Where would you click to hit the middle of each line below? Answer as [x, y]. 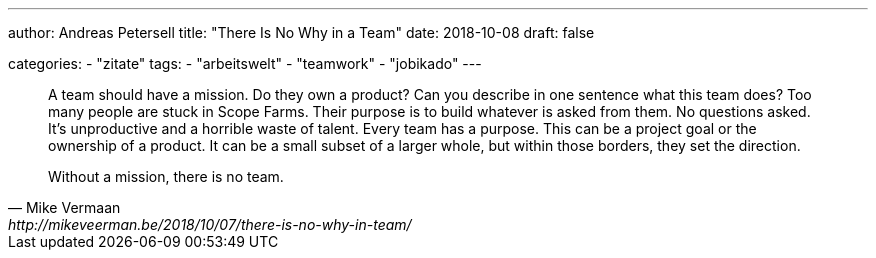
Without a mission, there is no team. [166, 176]
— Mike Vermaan [64, 207]
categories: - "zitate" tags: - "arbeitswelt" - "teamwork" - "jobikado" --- [245, 63]
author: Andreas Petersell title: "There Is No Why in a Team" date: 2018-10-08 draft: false [301, 32]
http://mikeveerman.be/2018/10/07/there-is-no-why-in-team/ [210, 224]
